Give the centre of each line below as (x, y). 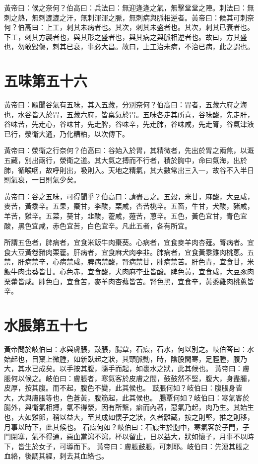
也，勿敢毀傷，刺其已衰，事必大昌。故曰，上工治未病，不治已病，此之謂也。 (129, 46)
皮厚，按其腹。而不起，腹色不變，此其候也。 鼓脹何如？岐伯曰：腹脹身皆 (123, 388)
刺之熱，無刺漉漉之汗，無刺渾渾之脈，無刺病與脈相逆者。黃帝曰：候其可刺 (126, 17)
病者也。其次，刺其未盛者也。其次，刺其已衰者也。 (170, 27)
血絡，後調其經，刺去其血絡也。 (56, 456)
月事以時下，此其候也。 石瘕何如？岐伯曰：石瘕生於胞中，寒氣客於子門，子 (127, 426)
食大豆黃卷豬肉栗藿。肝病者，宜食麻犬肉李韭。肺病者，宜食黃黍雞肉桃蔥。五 (129, 252)
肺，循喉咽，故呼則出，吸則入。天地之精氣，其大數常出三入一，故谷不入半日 (129, 170)
